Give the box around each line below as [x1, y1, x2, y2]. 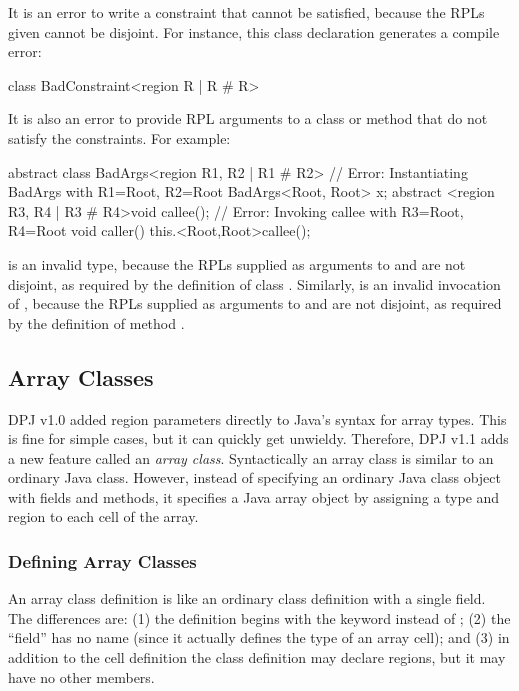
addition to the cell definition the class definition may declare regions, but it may [8, 647, 506, 668]
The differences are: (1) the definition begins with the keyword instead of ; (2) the [8, 607, 511, 628]
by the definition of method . [8, 312, 185, 333]
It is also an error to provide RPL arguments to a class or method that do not [8, 108, 488, 129]
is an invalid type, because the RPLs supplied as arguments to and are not [8, 253, 466, 274]
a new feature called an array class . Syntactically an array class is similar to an [8, 447, 494, 468]
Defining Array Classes [8, 549, 197, 573]
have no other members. [8, 666, 155, 687]
